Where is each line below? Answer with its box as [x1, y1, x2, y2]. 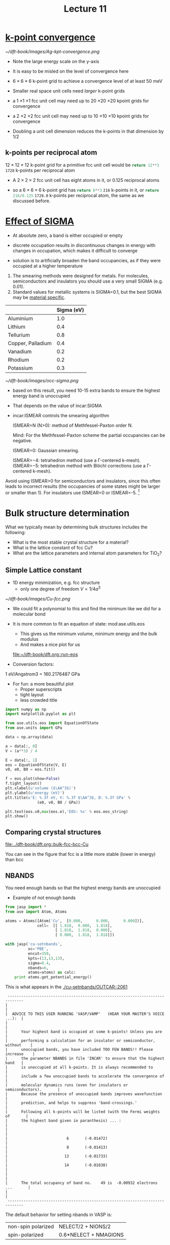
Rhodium [8, 356, 29, 363]
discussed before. [12, 198, 51, 204]
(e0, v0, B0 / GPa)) [37, 800, 81, 805]
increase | [5, 1051, 36, 1057]
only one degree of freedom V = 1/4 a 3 [20, 585, 101, 592]
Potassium [8, 364, 33, 371]
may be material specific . [12, 294, 66, 300]
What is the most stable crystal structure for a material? [12, 539, 129, 545]
